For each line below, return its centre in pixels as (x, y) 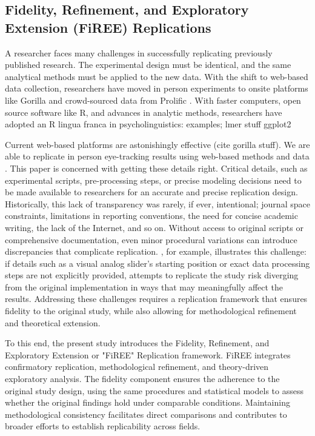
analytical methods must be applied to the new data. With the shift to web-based (157, 76)
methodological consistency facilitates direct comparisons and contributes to (146, 414)
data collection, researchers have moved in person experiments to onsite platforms (157, 88)
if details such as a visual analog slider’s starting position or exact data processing (157, 263)
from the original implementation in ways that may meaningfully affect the (144, 287)
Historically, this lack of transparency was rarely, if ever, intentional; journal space (157, 203)
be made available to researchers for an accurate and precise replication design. (151, 192)
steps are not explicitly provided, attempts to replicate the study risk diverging (152, 275)
